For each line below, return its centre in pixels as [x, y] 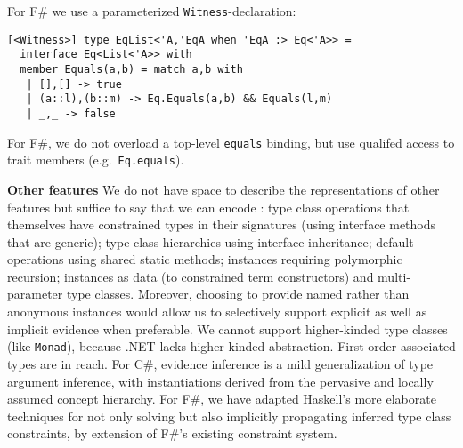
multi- [394, 276]
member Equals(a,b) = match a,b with [131, 69]
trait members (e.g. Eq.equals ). [96, 160]
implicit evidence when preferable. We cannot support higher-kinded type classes [227, 328]
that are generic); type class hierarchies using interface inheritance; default [211, 241]
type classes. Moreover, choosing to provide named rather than [238, 294]
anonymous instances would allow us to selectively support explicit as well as [217, 312]
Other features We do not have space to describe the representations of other [223, 189]
